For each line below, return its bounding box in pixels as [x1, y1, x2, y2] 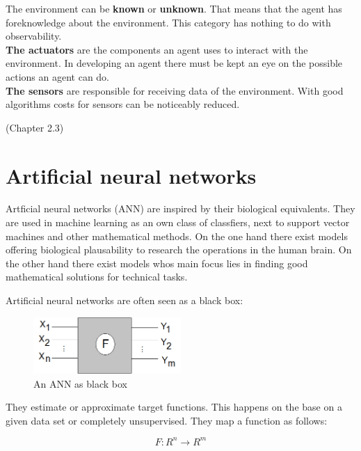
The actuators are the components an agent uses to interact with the [6, 42, 308, 56]
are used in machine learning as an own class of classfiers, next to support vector [6, 215, 350, 230]
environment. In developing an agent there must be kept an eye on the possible [6, 56, 343, 70]
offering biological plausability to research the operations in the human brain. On [6, 242, 352, 257]
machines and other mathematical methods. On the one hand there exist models [6, 228, 348, 243]
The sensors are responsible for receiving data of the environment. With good [6, 83, 344, 97]
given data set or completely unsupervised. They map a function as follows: [6, 413, 328, 427]
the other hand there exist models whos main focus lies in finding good [6, 255, 308, 270]
